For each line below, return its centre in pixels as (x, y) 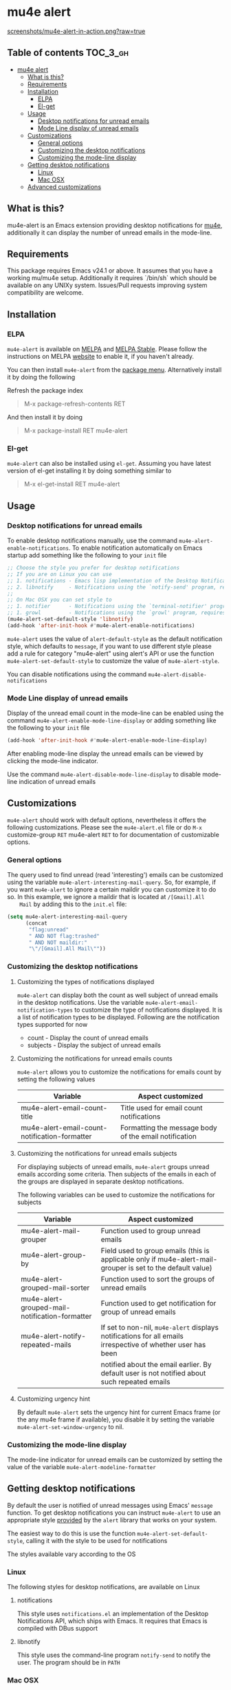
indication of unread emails (57, 781)
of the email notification (158, 1136)
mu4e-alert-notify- (53, 1336)
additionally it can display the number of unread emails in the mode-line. (109, 233)
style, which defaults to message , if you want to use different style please (109, 646)
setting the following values (56, 1079)
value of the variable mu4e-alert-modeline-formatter (81, 1466)
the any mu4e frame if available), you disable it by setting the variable (116, 1419)
